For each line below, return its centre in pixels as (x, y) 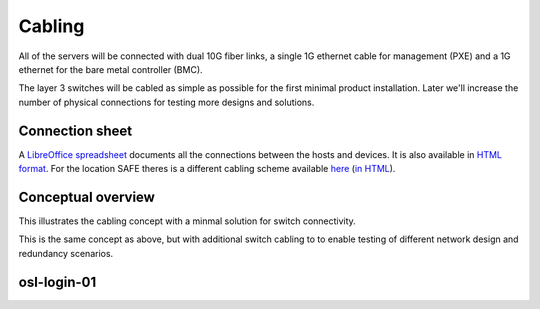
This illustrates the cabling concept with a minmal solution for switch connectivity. (187, 221)
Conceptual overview (86, 196)
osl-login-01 (57, 281)
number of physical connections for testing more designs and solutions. (166, 102)
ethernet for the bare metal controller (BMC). (111, 69)
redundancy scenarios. (66, 253)
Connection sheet (75, 130)
